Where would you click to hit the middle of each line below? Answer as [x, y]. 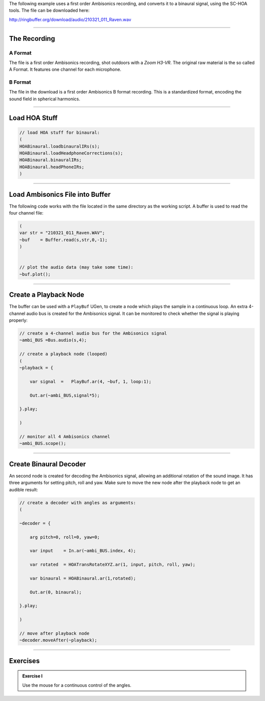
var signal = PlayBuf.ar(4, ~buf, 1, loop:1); [91, 381]
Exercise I [32, 676]
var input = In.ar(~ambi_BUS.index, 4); [83, 551]
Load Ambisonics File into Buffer [60, 194]
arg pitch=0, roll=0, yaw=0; [65, 537]
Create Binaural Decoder [47, 464]
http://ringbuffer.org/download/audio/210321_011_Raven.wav [70, 19]
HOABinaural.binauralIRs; [51, 160]
